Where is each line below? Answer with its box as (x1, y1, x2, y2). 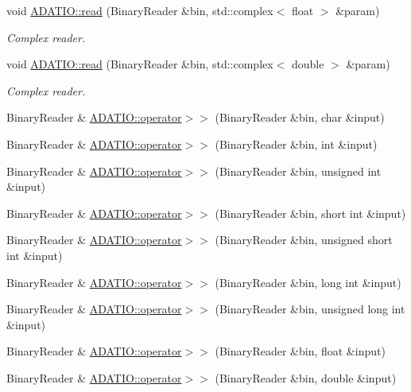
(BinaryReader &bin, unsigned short (215, 231, 393, 248)
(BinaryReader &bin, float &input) (215, 343, 386, 359)
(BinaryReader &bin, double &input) (215, 369, 397, 386)
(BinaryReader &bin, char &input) (215, 109, 385, 126)
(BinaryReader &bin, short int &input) (215, 204, 406, 221)
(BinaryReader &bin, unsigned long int (215, 301, 405, 317)
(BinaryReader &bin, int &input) (215, 135, 378, 152)
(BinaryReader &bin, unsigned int (215, 162, 382, 179)
